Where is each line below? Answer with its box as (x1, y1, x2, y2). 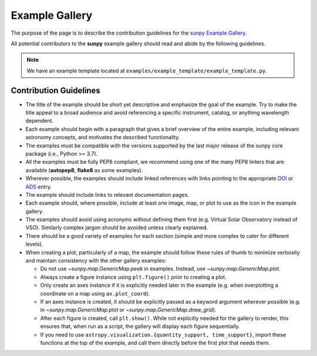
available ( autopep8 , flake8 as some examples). (25, 166, 143, 173)
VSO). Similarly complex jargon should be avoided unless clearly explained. (25, 224, 208, 231)
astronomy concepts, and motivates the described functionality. (25, 134, 180, 141)
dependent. (25, 117, 54, 125)
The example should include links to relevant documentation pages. (25, 191, 189, 198)
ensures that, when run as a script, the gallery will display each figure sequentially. (40, 323, 240, 330)
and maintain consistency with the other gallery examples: (25, 257, 167, 264)
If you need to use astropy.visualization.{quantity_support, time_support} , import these (40, 331, 286, 338)
